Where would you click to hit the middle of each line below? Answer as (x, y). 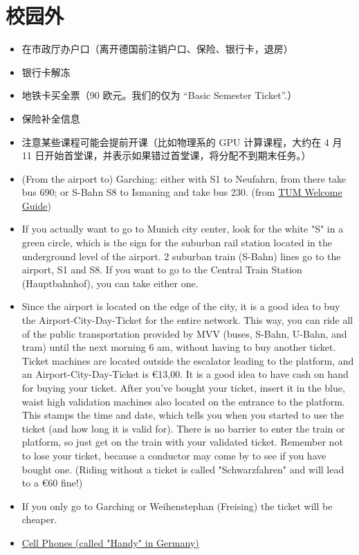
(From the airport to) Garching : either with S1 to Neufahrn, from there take (184, 178)
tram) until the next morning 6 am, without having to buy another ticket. (179, 347)
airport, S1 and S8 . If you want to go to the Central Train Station (162, 270)
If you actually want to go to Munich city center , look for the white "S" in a (183, 229)
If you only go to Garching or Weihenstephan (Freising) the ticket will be (177, 506)
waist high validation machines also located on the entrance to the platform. (183, 401)
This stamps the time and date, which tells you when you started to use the (183, 415)
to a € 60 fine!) (52, 483)
